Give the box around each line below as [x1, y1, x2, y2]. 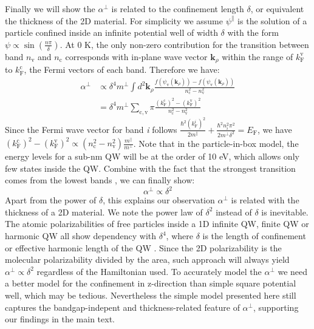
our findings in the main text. [5, 313, 115, 325]
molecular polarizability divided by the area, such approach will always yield [5, 253, 290, 266]
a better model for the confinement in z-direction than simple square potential [5, 277, 296, 290]
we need [278, 265, 308, 277]
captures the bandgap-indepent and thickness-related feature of [5, 300, 240, 313]
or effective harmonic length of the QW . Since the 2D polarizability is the [5, 241, 282, 254]
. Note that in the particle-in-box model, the [133, 137, 299, 149]
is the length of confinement [202, 229, 306, 242]
